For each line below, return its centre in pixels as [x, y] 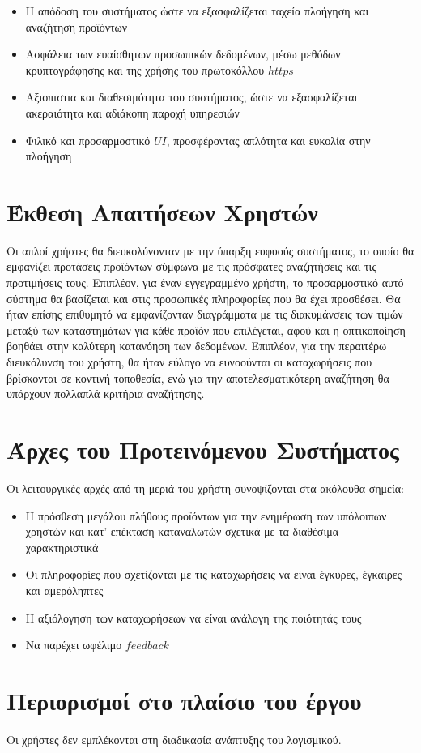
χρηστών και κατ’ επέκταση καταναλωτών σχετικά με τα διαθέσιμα [182, 531]
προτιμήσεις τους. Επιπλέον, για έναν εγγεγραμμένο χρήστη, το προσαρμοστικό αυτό [205, 282]
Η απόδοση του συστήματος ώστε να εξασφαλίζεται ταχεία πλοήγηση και [197, 11]
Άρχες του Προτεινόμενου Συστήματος [203, 449]
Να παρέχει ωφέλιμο [74, 645]
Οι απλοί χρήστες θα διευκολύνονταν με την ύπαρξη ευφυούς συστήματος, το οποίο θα [210, 250]
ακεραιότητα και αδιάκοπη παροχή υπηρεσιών [132, 112]
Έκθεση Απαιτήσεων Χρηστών [162, 211]
